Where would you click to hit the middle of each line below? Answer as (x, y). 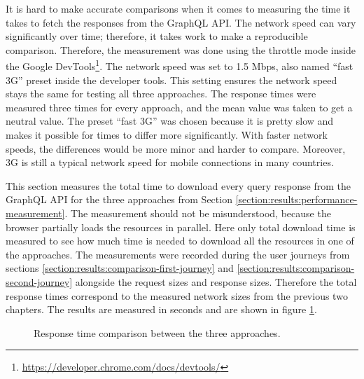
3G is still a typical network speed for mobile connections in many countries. (170, 162)
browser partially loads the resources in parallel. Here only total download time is (181, 227)
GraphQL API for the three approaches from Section (119, 199)
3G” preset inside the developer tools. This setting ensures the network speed (171, 80)
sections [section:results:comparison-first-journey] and (120, 268)
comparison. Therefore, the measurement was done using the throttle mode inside (181, 49)
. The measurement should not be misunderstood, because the (198, 213)
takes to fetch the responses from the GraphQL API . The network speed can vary (181, 22)
